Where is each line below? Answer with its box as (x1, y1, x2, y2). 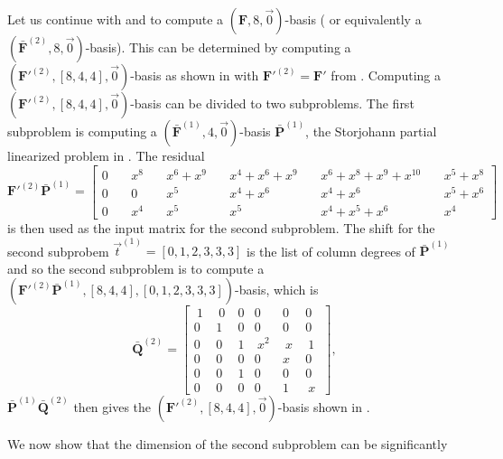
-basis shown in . (277, 397, 370, 416)
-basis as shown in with (130, 66, 259, 84)
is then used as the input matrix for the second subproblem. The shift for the (7, 218, 435, 237)
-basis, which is (235, 280, 319, 299)
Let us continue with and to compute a (7, 10, 224, 28)
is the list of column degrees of (246, 241, 415, 260)
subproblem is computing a (7, 122, 157, 140)
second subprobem (7, 241, 109, 260)
